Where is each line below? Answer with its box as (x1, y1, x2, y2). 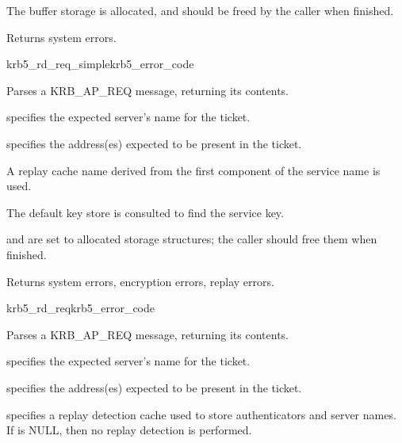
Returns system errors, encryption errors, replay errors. (6, 273, 274, 289)
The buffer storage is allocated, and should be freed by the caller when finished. (6, 2, 394, 18)
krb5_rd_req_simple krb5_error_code (6, 55, 194, 72)
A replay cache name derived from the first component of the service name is (6, 162, 381, 178)
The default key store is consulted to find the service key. (6, 204, 284, 220)
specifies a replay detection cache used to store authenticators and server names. (6, 406, 396, 422)
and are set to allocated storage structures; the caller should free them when (6, 231, 377, 247)
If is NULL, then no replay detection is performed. (6, 422, 252, 438)
